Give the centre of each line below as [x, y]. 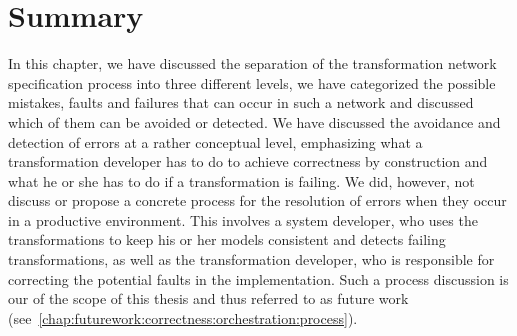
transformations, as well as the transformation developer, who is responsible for [251, 259]
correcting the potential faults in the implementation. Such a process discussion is [258, 278]
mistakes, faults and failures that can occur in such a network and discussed [241, 102]
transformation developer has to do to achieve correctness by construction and [248, 161]
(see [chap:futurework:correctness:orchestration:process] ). [183, 317]
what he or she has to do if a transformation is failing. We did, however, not [241, 180]
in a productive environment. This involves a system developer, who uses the [243, 219]
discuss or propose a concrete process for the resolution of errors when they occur [257, 200]
